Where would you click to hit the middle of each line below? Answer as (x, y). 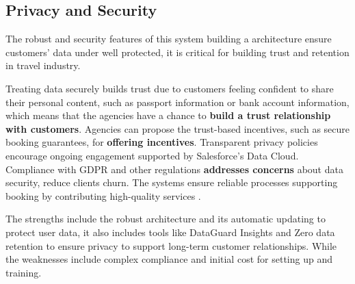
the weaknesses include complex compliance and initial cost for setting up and (169, 259)
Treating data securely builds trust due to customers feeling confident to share (170, 88)
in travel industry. (43, 65)
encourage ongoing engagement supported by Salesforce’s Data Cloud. (152, 155)
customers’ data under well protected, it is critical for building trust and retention (177, 52)
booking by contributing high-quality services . (103, 195)
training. (24, 272)
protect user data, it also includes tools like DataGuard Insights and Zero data (170, 232)
